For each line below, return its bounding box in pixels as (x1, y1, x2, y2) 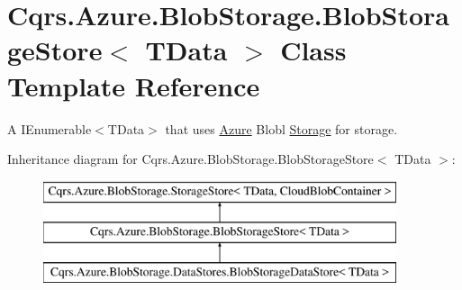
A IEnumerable (7, 119, 92, 138)
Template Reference (7, 67, 260, 104)
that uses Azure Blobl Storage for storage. (165, 119, 398, 138)
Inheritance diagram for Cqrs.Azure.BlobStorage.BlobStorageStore (7, 150, 374, 168)
